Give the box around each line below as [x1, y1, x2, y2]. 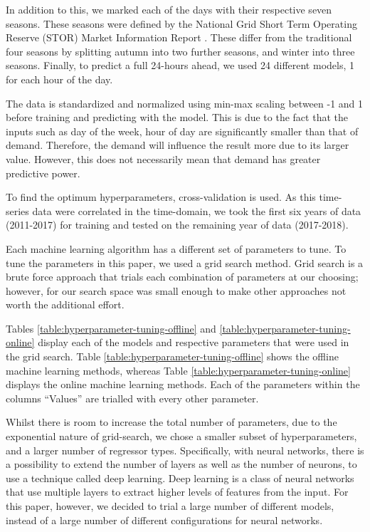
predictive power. [6, 165, 80, 180]
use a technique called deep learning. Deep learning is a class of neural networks [6, 470, 354, 485]
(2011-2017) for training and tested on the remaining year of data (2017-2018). [6, 217, 349, 232]
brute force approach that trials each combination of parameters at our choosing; [6, 269, 359, 284]
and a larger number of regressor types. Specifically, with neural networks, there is [6, 442, 364, 457]
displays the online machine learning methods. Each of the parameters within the [6, 377, 360, 392]
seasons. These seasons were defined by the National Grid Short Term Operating [6, 16, 357, 31]
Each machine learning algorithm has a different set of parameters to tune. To [6, 241, 347, 256]
